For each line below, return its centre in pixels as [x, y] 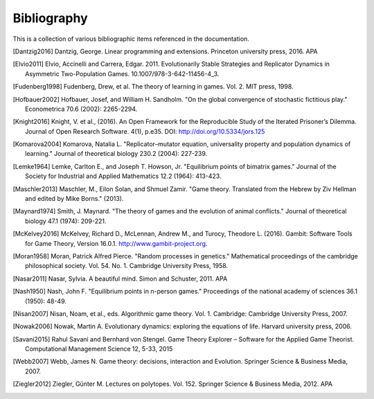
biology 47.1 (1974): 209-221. [66, 221]
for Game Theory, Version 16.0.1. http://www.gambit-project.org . [116, 243]
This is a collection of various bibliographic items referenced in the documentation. [131, 39]
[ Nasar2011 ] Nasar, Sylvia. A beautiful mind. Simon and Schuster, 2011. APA [120, 278]
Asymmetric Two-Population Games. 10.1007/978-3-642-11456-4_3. [122, 73]
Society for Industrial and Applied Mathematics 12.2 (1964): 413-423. [123, 176]
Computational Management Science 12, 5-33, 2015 [99, 349]
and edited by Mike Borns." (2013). [74, 199]
